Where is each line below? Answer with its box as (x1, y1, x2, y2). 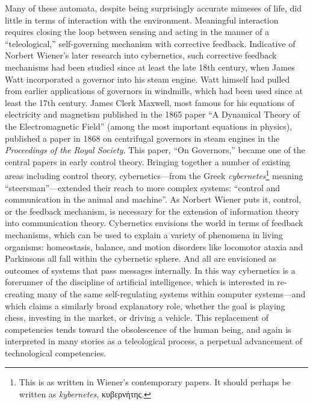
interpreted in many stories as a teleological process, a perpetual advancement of (5, 335, 303, 347)
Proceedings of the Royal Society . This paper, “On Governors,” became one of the (5, 144, 305, 156)
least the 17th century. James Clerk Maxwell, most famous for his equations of (5, 96, 295, 109)
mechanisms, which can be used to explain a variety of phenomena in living (5, 228, 283, 241)
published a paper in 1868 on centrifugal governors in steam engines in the (5, 131, 280, 144)
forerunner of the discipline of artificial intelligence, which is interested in (5, 276, 274, 288)
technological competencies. (5, 346, 107, 359)
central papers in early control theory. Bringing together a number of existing (5, 155, 291, 168)
